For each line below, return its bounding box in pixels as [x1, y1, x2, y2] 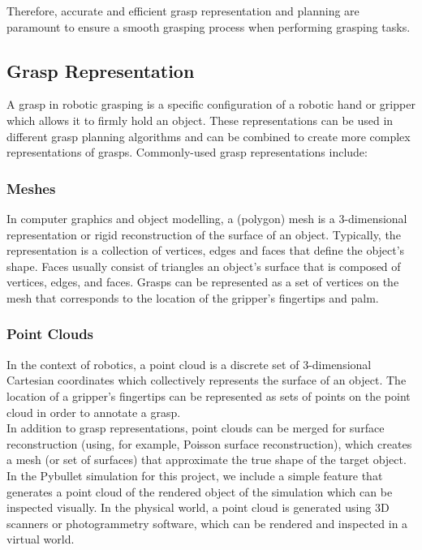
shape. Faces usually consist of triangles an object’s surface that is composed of [6, 257, 401, 274]
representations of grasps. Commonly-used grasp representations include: [6, 144, 368, 161]
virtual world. [6, 531, 75, 548]
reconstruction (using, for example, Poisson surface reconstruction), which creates [6, 435, 412, 452]
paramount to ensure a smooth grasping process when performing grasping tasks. [6, 18, 411, 35]
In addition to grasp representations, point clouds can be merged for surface [6, 419, 385, 436]
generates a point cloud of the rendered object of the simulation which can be [6, 483, 393, 500]
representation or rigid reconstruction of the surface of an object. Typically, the [6, 226, 401, 243]
